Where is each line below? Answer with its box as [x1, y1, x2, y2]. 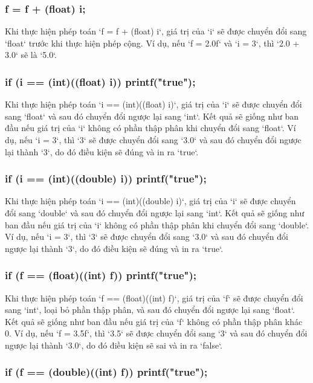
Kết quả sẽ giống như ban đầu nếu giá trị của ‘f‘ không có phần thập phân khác [5, 315, 303, 327]
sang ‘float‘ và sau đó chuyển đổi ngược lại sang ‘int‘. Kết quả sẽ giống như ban [5, 109, 299, 122]
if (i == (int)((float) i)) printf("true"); [5, 74, 196, 89]
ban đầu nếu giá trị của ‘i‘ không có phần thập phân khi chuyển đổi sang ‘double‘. [5, 218, 309, 231]
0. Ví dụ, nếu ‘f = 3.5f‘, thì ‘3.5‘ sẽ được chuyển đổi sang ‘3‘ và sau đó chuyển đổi [5, 327, 308, 340]
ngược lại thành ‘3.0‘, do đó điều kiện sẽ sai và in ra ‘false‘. [5, 338, 223, 351]
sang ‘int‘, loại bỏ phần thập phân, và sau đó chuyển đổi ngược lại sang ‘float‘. [5, 303, 295, 316]
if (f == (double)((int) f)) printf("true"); [5, 364, 208, 379]
